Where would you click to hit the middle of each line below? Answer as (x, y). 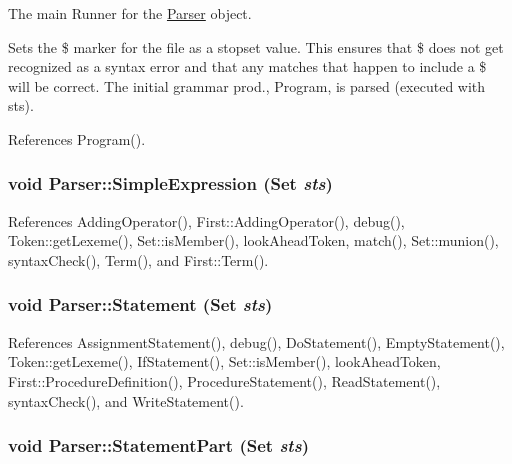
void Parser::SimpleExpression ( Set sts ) (170, 183)
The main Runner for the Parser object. (130, 13)
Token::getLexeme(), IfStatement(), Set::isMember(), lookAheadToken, (224, 361)
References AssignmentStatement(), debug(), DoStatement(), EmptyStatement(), (256, 341)
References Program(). (77, 138)
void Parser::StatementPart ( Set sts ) (158, 445)
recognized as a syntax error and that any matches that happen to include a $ (247, 66)
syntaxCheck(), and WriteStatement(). (126, 400)
